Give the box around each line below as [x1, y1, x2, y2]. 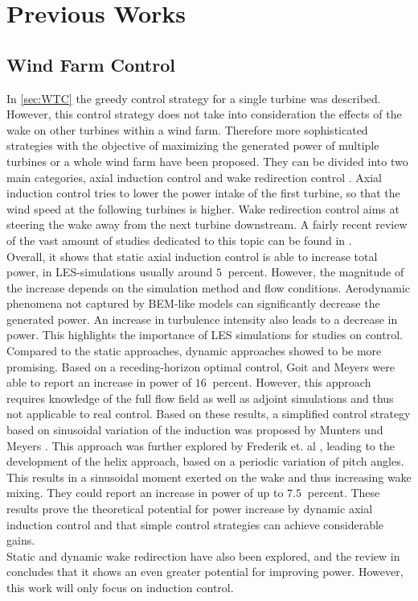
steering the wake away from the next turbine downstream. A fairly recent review [6, 216, 408, 233]
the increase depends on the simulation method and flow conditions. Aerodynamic [6, 279, 411, 296]
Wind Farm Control [6, 52, 175, 77]
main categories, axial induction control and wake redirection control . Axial [6, 168, 382, 185]
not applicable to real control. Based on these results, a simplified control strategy [6, 405, 411, 422]
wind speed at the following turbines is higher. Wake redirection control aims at [6, 200, 400, 217]
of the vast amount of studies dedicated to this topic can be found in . [6, 231, 352, 248]
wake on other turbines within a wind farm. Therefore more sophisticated [6, 121, 368, 138]
